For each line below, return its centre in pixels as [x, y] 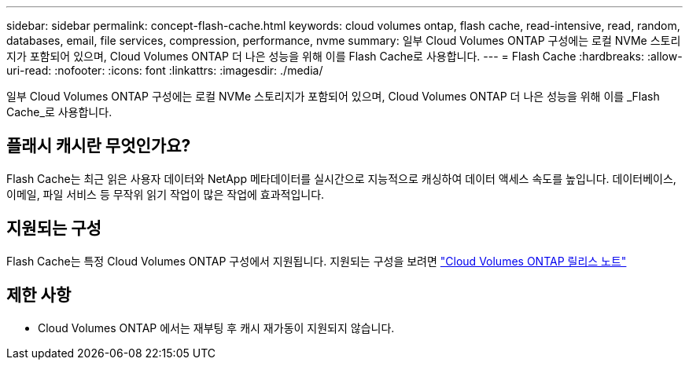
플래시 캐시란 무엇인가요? [99, 146]
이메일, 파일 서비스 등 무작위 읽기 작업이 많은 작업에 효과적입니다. [166, 194]
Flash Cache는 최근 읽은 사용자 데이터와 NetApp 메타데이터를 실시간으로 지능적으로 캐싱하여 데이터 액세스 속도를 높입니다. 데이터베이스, [341, 178]
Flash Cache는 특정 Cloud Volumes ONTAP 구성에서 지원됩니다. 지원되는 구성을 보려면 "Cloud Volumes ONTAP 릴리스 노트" [317, 261]
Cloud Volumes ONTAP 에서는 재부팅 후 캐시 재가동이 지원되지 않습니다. [216, 328]
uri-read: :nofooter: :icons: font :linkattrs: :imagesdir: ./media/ [165, 70]
